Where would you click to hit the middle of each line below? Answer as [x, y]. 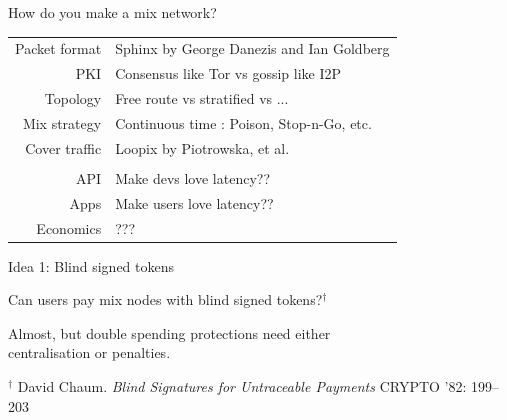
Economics [69, 227]
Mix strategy [62, 122]
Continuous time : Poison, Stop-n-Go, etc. [243, 122]
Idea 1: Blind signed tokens [91, 265]
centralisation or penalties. [89, 352]
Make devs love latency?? [192, 177]
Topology [73, 98]
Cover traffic [63, 147]
